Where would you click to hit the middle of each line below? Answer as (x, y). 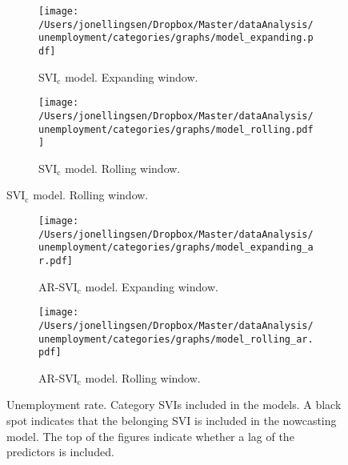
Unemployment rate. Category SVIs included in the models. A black (174, 405)
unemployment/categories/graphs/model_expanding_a (176, 248)
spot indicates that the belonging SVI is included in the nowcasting (172, 421)
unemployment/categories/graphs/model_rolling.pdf (176, 129)
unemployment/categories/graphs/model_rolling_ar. (176, 339)
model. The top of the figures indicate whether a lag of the (150, 436)
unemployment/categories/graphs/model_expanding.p (176, 38)
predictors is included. (60, 452)
